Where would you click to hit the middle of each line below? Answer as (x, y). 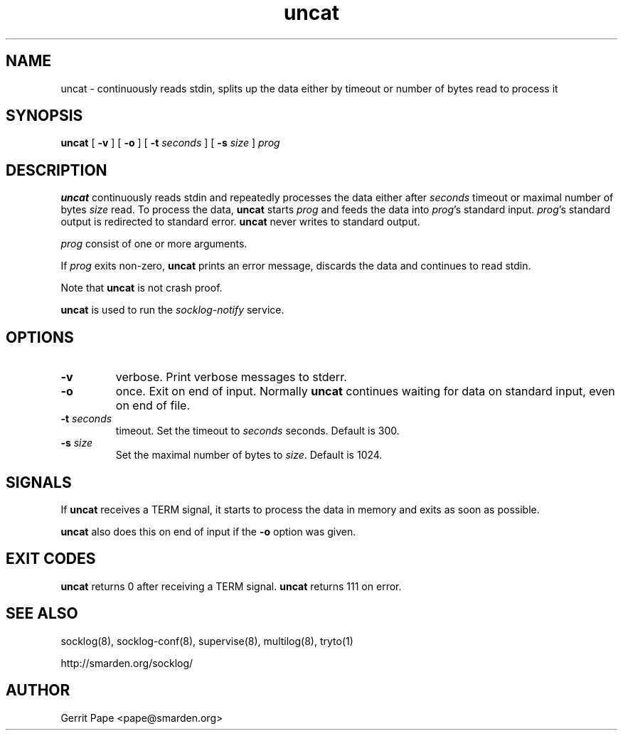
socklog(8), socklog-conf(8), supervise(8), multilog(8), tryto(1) (207, 641)
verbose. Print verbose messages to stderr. (231, 377)
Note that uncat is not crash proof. (142, 288)
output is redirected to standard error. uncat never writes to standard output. (240, 222)
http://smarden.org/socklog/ (127, 663)
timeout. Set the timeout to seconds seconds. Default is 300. (257, 431)
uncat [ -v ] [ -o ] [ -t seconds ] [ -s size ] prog (170, 143)
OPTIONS (40, 337)
